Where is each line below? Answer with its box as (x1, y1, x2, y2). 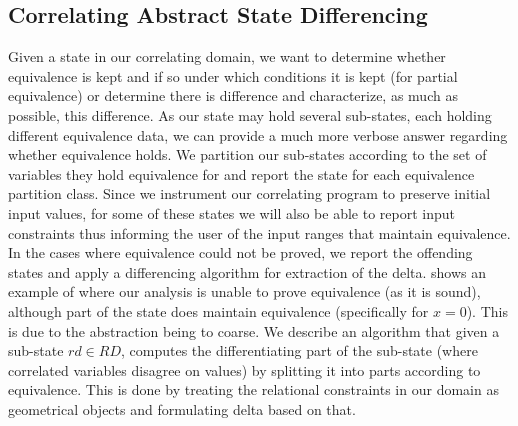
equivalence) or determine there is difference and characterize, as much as (8, 85, 458, 106)
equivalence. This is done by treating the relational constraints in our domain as (8, 379, 499, 400)
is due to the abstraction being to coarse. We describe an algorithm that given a (8, 320, 500, 341)
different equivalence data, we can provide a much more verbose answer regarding (8, 124, 508, 145)
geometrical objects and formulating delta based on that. (8, 398, 356, 419)
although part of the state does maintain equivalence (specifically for (8, 300, 429, 321)
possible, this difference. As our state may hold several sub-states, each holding (8, 104, 492, 125)
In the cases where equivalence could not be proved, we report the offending (8, 242, 473, 263)
